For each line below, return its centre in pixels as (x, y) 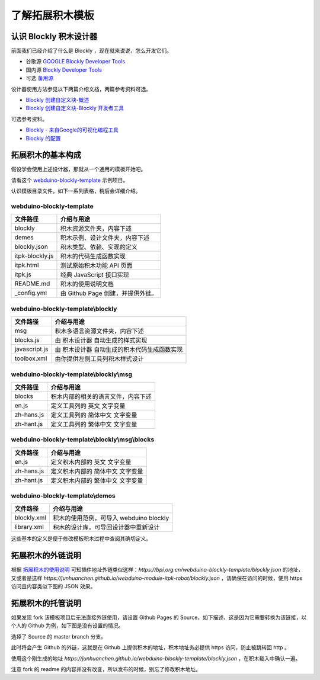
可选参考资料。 (29, 119)
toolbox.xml (31, 358)
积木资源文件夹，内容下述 (96, 229)
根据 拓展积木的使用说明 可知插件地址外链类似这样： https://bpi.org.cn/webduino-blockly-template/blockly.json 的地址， (157, 570)
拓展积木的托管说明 (46, 603)
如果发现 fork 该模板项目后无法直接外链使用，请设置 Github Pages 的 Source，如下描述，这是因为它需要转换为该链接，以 (159, 617)
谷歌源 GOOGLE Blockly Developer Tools (76, 62)
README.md (32, 284)
